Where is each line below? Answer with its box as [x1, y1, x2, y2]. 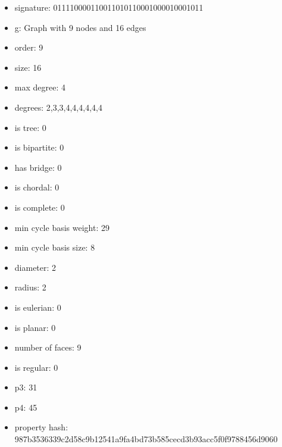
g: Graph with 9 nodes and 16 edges [14, 21, 146, 33]
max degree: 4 [14, 81, 65, 93]
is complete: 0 [14, 201, 65, 213]
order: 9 [14, 41, 43, 54]
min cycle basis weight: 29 [14, 221, 109, 233]
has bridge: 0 [14, 161, 62, 173]
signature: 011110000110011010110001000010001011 [14, 1, 203, 13]
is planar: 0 [14, 321, 56, 333]
